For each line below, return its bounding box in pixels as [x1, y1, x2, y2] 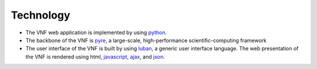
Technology [11, 9, 70, 21]
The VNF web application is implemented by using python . [25, 29, 167, 36]
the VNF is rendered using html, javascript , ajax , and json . [25, 53, 166, 60]
